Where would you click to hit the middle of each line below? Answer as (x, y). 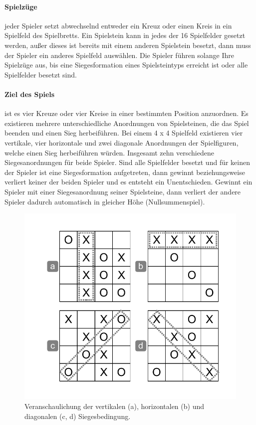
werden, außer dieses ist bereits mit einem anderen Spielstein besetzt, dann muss (128, 45)
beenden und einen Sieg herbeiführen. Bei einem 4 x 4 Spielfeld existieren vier (124, 133)
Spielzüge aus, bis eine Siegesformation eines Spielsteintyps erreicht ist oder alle (126, 65)
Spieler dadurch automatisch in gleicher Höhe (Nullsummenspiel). (105, 201)
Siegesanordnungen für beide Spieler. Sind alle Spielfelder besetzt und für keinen (127, 162)
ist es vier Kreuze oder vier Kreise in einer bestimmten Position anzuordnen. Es (127, 113)
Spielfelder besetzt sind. (41, 74)
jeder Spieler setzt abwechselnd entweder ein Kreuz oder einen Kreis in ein (118, 25)
